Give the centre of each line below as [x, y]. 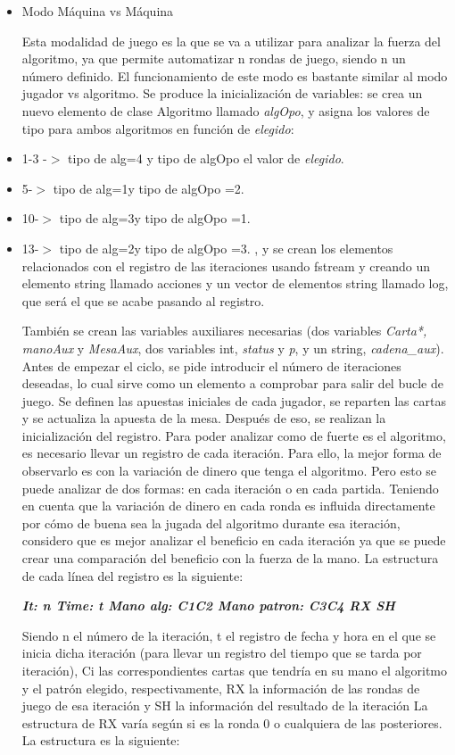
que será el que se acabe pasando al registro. [143, 300]
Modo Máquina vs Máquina [98, 11]
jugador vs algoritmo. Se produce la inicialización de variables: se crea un [222, 93]
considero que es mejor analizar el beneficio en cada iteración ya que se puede [234, 540]
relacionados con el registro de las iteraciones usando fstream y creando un [226, 265]
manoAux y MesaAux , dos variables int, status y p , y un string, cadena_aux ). [233, 348]
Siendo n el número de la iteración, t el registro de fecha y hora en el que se [229, 635]
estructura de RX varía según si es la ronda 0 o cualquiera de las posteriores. [232, 722]
